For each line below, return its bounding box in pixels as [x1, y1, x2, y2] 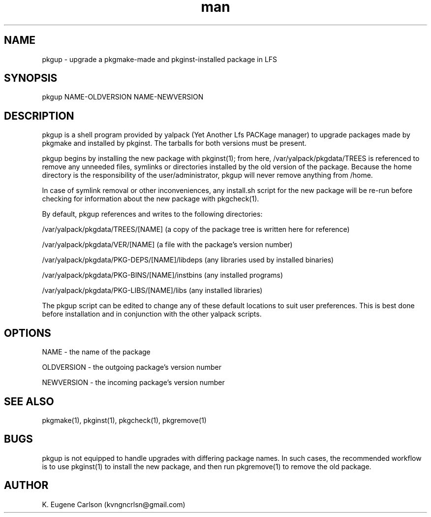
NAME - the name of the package [42, 348, 151, 356]
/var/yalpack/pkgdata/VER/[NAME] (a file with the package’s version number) [42, 240, 293, 249]
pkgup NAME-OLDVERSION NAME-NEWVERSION [42, 93, 204, 101]
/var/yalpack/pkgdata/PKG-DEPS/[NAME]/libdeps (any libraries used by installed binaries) [42, 256, 334, 264]
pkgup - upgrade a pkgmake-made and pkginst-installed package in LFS [42, 55, 277, 64]
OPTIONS [4, 326, 51, 339]
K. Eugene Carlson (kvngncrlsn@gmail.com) [42, 500, 185, 509]
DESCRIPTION [4, 109, 74, 122]
